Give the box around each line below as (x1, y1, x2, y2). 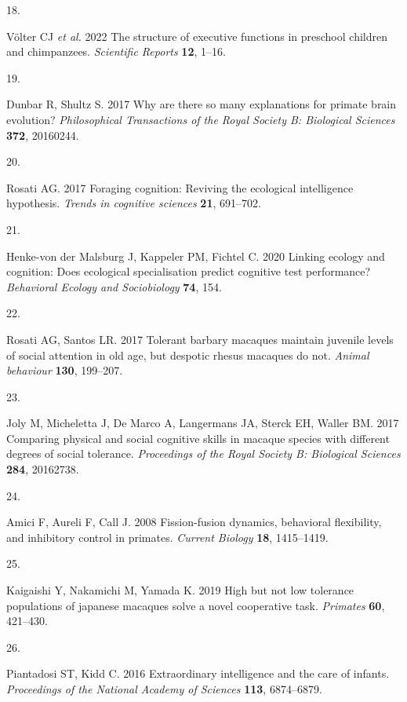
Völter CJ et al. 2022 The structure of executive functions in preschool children (6, 27, 387, 44)
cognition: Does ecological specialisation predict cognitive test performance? (6, 263, 371, 280)
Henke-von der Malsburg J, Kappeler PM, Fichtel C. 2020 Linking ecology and (6, 247, 385, 264)
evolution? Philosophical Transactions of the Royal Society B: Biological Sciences (6, 111, 395, 127)
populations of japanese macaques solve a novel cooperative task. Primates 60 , (6, 597, 385, 613)
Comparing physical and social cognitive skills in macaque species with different (6, 430, 390, 446)
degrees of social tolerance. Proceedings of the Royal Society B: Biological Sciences (6, 445, 401, 462)
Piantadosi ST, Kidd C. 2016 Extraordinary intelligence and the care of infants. (6, 665, 390, 682)
